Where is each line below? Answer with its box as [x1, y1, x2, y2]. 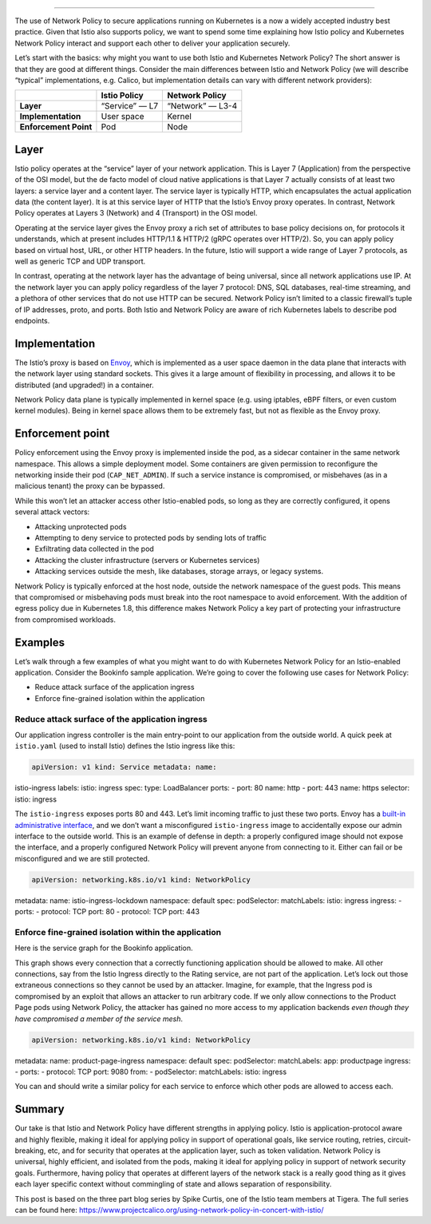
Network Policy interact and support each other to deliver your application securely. [14, 38, 291, 48]
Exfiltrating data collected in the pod [34, 544, 155, 554]
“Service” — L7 [101, 101, 159, 112]
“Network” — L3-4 [167, 101, 238, 112]
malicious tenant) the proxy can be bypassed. [14, 481, 165, 491]
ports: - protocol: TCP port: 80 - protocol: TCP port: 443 [14, 907, 200, 917]
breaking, [14, 1146, 46, 1155]
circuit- [387, 1135, 411, 1144]
